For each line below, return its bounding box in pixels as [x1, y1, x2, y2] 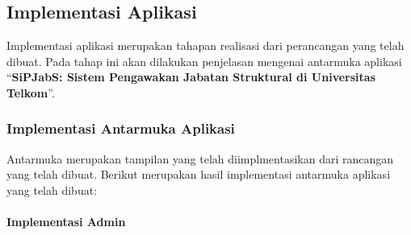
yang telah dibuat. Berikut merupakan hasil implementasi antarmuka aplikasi [6, 166, 391, 183]
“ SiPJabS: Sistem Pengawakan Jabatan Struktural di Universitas [6, 68, 376, 85]
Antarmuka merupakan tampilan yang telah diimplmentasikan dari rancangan [6, 150, 394, 167]
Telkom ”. [6, 84, 55, 101]
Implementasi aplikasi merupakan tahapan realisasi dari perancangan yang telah [6, 37, 405, 53]
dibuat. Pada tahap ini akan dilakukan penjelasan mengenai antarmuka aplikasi [6, 52, 402, 69]
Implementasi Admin [6, 212, 126, 229]
